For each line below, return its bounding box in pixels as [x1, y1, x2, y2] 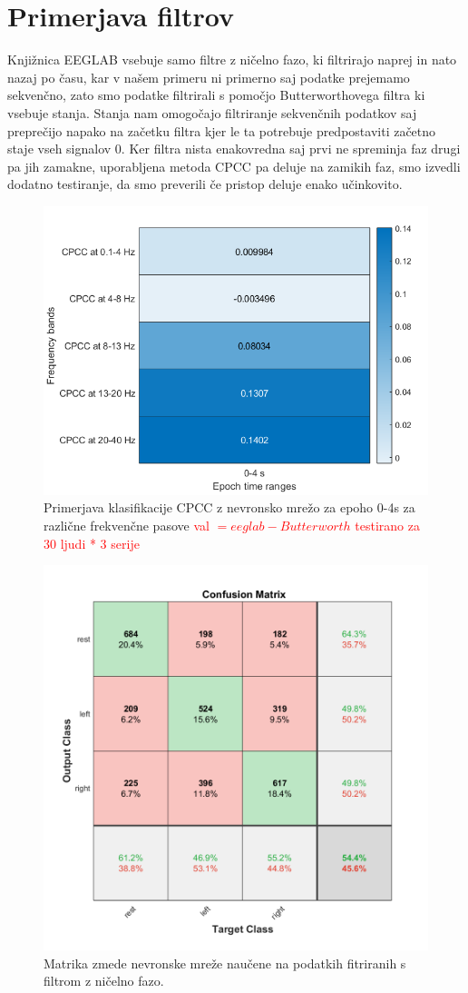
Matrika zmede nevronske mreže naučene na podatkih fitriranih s [44, 953, 406, 972]
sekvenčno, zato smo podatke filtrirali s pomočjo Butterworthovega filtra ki [7, 85, 425, 104]
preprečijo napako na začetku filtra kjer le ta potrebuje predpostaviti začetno [7, 121, 436, 140]
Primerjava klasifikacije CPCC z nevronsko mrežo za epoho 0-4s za [44, 498, 415, 517]
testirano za [355, 516, 420, 535]
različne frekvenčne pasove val [44, 516, 210, 535]
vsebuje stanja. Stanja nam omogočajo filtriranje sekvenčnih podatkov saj [7, 103, 417, 122]
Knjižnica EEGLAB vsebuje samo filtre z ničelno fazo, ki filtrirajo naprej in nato [7, 50, 457, 69]
